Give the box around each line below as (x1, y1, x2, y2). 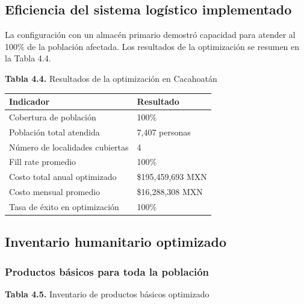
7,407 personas (137, 125, 191, 138)
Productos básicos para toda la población (5, 264, 209, 279)
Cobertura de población (9, 110, 96, 123)
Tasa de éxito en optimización (9, 200, 119, 212)
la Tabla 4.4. (5, 52, 51, 64)
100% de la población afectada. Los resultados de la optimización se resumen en (5, 40, 300, 52)
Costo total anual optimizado (9, 170, 117, 183)
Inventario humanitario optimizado (5, 232, 227, 251)
